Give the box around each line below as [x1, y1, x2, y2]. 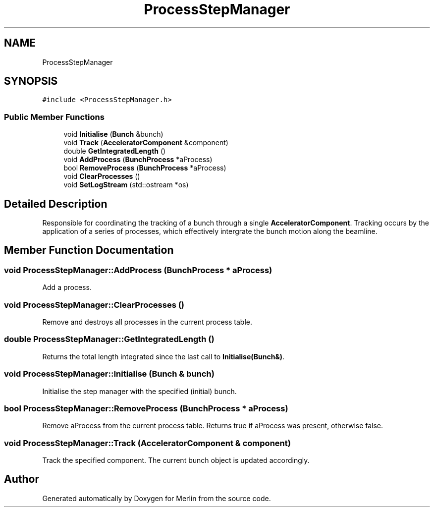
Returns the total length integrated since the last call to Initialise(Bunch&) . [42, 352, 285, 361]
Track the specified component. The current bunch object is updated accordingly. [42, 456, 310, 464]
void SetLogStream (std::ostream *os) [63, 180, 189, 189]
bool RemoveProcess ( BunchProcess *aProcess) [63, 164, 226, 172]
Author [4, 473, 39, 486]
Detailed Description [4, 197, 108, 210]
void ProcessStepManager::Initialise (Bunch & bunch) [4, 369, 215, 379]
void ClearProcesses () [63, 172, 140, 181]
